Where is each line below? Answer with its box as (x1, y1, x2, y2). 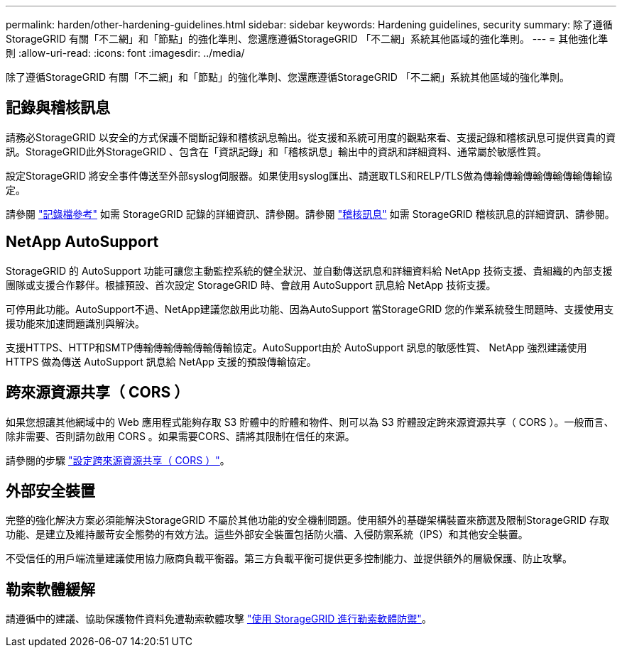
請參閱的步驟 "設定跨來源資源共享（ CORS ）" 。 (6, 454, 230, 466)
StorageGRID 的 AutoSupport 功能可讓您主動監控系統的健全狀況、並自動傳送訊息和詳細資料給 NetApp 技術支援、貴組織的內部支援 (6, 264, 613, 277)
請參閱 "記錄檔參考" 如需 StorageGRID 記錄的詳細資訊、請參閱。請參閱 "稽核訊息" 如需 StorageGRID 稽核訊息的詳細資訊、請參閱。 (6, 207, 615, 220)
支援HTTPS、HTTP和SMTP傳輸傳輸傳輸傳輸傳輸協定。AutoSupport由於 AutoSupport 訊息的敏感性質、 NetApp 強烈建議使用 (6, 341, 587, 353)
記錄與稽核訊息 (6, 99, 110, 117)
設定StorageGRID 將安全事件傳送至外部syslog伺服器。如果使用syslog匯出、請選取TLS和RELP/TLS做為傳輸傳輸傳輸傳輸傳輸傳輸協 (6, 169, 613, 182)
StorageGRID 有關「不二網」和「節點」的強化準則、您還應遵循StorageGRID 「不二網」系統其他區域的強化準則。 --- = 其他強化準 (6, 33, 609, 45)
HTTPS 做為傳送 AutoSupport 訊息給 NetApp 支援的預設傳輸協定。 (6, 355, 317, 368)
